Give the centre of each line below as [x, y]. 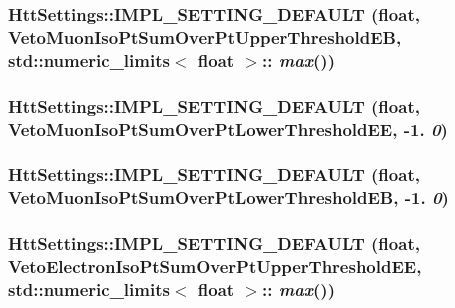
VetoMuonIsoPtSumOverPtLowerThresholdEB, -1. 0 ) [228, 197]
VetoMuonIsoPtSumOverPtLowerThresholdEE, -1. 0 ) [228, 128]
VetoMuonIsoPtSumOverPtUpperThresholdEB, [205, 36]
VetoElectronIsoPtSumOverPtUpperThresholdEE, [215, 266]
